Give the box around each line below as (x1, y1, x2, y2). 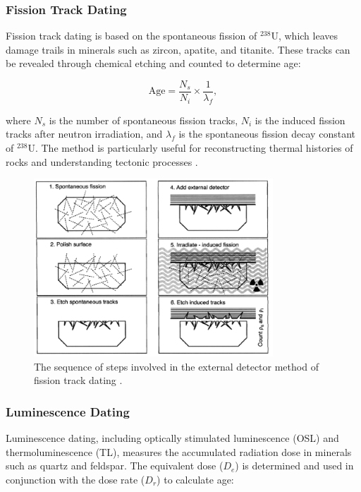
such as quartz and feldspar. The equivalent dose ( (6, 458, 224, 473)
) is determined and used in (235, 458, 354, 473)
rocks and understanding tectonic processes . (6, 154, 198, 169)
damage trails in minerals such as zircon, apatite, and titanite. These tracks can (6, 42, 350, 56)
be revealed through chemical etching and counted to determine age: (6, 56, 301, 71)
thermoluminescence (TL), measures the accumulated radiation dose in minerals (6, 444, 352, 459)
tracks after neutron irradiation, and (6, 126, 163, 141)
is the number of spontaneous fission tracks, (49, 112, 238, 127)
